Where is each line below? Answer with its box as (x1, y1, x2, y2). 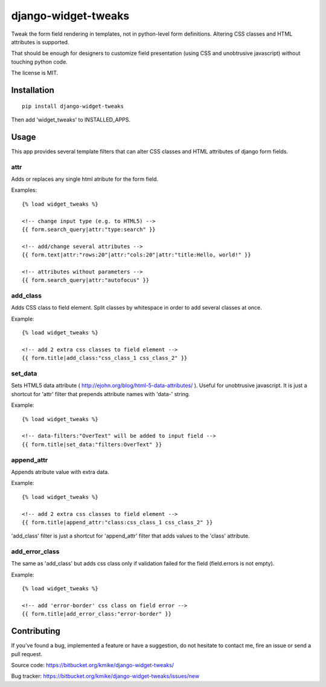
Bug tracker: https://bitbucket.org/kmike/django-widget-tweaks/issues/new (11, 672, 199, 680)
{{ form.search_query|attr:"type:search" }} (22, 226, 156, 233)
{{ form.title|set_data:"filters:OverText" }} (22, 441, 162, 448)
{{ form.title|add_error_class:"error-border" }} (22, 611, 172, 617)
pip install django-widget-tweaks (22, 103, 124, 109)
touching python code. (11, 58, 68, 65)
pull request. (11, 650, 42, 657)
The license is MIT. (11, 70, 59, 77)
